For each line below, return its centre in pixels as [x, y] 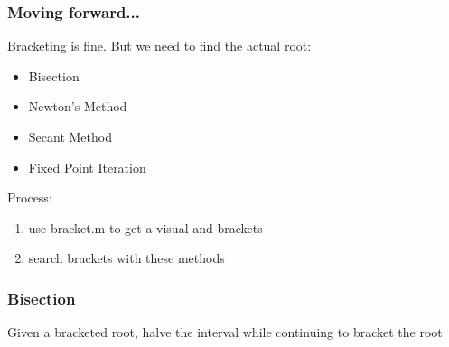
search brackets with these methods [126, 258]
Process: [30, 197]
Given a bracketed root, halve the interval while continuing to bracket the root [225, 332]
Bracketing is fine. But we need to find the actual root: [159, 46]
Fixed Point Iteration [87, 167]
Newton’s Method [78, 106]
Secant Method [70, 136]
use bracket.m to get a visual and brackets [145, 227]
